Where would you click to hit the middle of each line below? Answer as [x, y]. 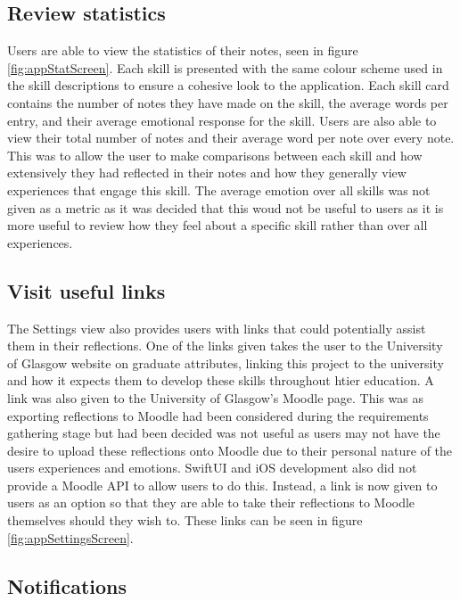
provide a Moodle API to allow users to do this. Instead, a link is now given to [222, 485]
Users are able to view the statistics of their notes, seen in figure [183, 50]
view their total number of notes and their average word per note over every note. [231, 138]
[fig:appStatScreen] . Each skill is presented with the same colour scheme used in [225, 67]
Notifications [67, 585]
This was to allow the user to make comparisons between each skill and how [215, 155]
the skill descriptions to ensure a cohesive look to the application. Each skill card [228, 85]
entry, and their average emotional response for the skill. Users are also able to [222, 120]
